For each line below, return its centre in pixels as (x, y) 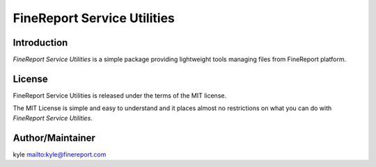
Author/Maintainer (54, 138)
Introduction (40, 43)
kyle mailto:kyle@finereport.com (60, 154)
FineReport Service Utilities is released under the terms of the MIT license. (119, 95)
